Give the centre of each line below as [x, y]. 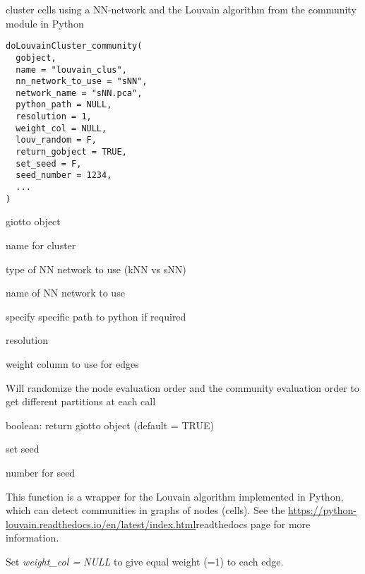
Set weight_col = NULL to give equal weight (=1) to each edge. [145, 561]
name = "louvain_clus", [71, 70]
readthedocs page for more [253, 524]
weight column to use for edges [72, 363]
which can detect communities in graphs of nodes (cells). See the [145, 510]
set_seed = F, [49, 163]
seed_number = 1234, [64, 175]
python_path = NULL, [64, 105]
